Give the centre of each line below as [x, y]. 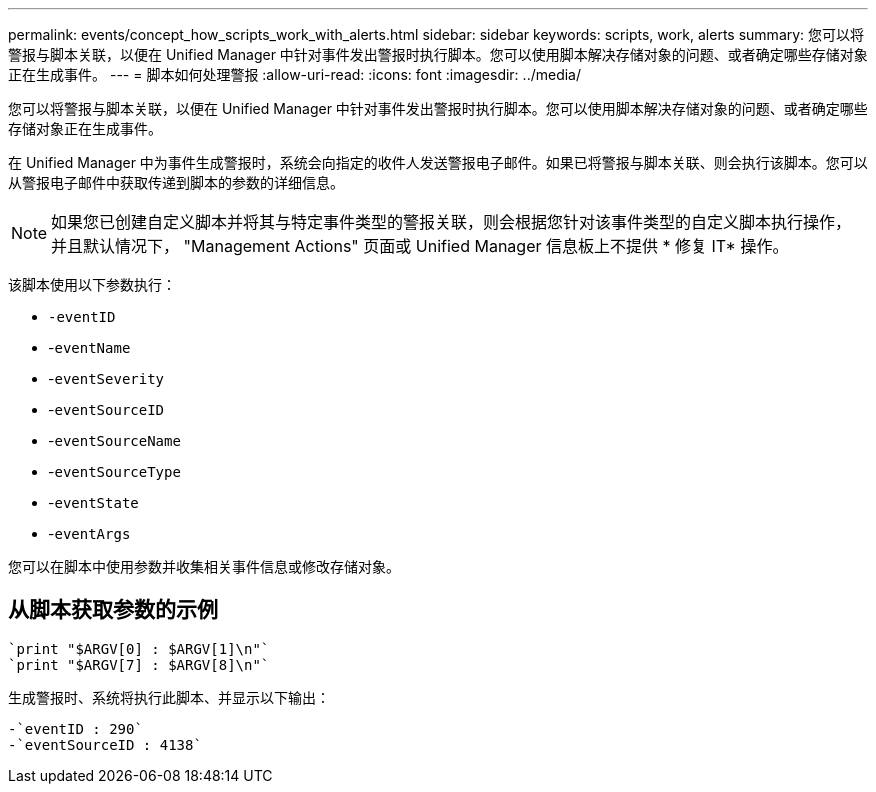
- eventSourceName [114, 440]
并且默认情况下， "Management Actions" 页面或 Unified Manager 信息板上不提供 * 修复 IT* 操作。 [420, 246]
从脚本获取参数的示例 [113, 610]
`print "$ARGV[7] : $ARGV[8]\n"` [139, 664]
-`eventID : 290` [75, 728]
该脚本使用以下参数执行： [92, 284]
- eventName [89, 347]
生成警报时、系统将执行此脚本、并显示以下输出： [169, 697]
